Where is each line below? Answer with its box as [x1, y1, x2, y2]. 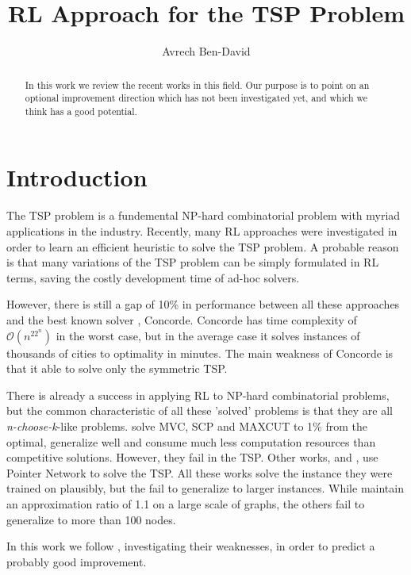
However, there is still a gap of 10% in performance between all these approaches [6, 296, 400, 312]
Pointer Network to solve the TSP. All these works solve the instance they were [6, 464, 393, 481]
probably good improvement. [6, 553, 147, 569]
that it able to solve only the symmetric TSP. [6, 360, 228, 377]
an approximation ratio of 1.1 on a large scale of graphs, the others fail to [6, 495, 365, 512]
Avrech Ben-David [162, 43, 251, 59]
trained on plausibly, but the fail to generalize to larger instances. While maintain [6, 480, 404, 496]
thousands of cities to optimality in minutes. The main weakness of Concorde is [6, 344, 394, 361]
